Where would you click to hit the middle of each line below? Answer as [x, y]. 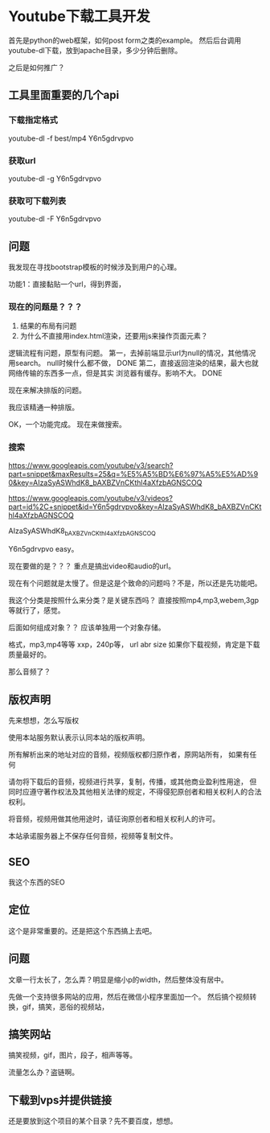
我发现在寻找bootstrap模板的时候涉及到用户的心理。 [95, 267]
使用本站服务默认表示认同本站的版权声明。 [79, 737]
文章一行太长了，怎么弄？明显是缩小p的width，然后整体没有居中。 [119, 979]
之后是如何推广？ [37, 67]
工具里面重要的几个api [64, 95]
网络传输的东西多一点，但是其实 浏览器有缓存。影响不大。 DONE [115, 373]
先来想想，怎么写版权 [43, 720]
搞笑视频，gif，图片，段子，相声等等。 [73, 1055]
